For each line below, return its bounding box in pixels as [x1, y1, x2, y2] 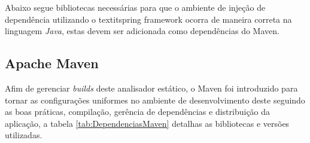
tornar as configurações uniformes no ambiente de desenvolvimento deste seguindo [5, 93, 305, 106]
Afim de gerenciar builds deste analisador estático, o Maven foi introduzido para [5, 81, 298, 94]
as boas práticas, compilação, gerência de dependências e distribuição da [5, 105, 271, 118]
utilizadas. [5, 129, 42, 141]
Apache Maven [5, 54, 99, 72]
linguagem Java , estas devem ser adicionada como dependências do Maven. [5, 25, 279, 37]
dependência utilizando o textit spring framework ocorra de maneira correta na [5, 13, 292, 25]
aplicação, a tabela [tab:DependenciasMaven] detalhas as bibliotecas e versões [5, 117, 290, 129]
